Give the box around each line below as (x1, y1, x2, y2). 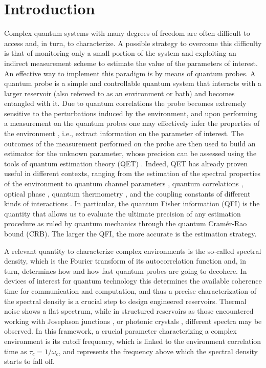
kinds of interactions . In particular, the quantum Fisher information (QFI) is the (4, 198, 260, 209)
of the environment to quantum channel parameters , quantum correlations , (4, 178, 243, 189)
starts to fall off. (4, 356, 55, 366)
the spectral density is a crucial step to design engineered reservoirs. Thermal (4, 295, 247, 306)
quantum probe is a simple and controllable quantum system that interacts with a (4, 78, 261, 89)
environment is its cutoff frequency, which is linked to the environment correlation (4, 335, 261, 346)
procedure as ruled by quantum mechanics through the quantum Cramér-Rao (4, 218, 247, 229)
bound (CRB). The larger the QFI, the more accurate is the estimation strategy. (4, 228, 257, 239)
